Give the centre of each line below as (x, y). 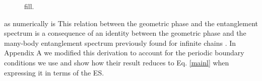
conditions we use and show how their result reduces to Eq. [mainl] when (117, 62)
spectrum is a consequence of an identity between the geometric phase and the (125, 33)
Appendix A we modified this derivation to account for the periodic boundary (124, 53)
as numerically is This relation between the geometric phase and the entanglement (131, 23)
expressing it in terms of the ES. (54, 72)
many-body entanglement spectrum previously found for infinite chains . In (120, 43)
